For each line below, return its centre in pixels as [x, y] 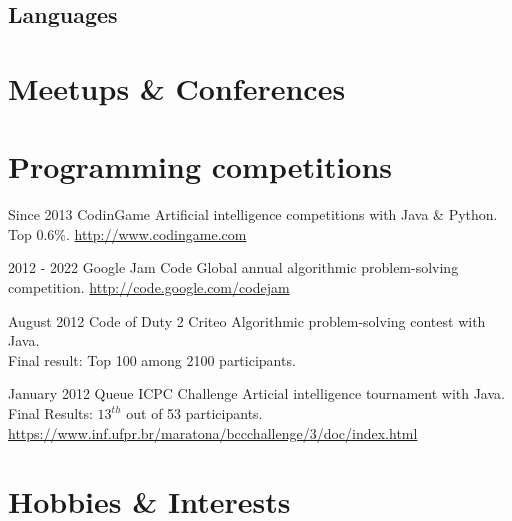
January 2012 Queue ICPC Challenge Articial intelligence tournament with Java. [256, 393]
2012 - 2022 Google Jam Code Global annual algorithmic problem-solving [233, 267]
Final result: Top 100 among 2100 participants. [152, 359]
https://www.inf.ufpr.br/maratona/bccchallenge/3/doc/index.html [213, 432]
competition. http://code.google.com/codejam [149, 287]
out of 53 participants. [194, 413]
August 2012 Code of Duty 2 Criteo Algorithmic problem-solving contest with [247, 320]
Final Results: [50, 413]
